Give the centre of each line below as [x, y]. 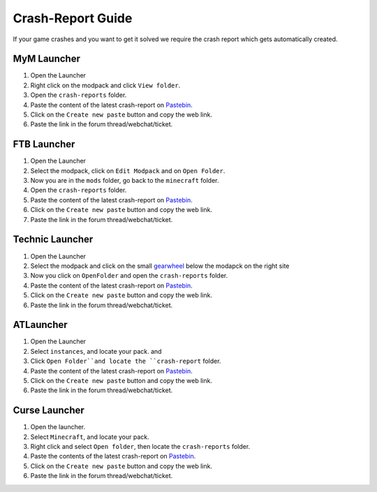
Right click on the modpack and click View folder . [105, 85]
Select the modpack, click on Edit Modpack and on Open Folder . [128, 170]
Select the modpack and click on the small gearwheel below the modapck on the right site [160, 266]
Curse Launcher [49, 411]
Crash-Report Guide [73, 18]
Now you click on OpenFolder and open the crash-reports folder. [129, 276]
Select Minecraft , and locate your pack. [90, 437]
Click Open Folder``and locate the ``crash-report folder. [126, 361]
